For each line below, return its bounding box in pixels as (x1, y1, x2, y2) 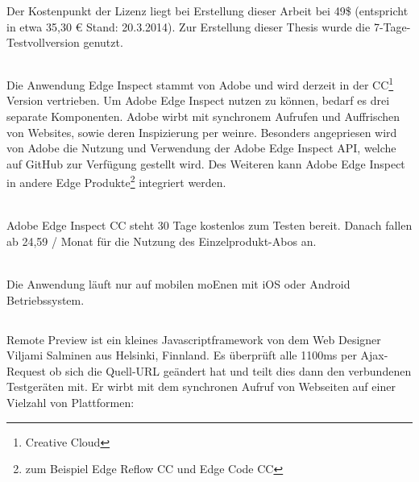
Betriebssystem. (6, 291, 85, 308)
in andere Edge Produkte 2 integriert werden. (6, 172, 226, 191)
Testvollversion (6, 34, 80, 51)
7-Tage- (373, 18, 411, 35)
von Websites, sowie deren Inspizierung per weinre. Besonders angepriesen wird (6, 123, 397, 140)
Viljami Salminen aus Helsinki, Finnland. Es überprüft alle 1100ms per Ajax (6, 347, 384, 364)
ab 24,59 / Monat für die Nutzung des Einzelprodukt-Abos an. (6, 232, 317, 249)
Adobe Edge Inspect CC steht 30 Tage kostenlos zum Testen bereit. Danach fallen (6, 217, 413, 234)
